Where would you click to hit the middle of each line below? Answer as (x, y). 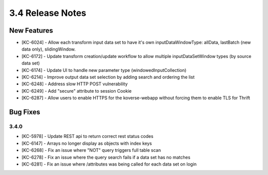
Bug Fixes (25, 112)
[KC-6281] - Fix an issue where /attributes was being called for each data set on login (109, 164)
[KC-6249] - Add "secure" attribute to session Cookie (76, 91)
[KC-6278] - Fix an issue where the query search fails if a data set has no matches (106, 157)
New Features (31, 30)
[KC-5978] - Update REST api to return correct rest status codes (88, 136)
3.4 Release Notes (48, 13)
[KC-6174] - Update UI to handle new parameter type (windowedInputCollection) (104, 70)
